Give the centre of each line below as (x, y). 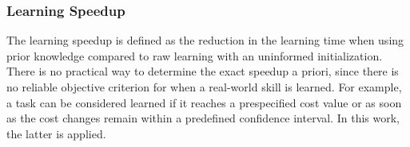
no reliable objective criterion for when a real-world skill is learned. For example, (204, 87)
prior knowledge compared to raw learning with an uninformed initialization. (195, 55)
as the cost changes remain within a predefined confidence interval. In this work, (203, 118)
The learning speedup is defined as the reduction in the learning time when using (205, 40)
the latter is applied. (56, 133)
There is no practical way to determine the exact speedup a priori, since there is (203, 71)
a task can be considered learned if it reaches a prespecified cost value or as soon (204, 102)
